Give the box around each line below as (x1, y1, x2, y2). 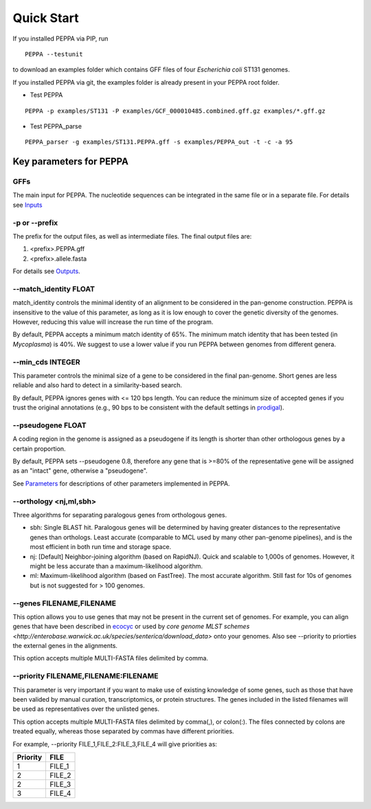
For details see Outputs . (12, 267, 80, 275)
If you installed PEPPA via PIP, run (12, 34, 109, 43)
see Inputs (12, 200, 43, 209)
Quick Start (12, 10, 79, 25)
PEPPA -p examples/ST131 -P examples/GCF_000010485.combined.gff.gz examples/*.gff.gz (25, 107, 326, 115)
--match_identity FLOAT (12, 284, 95, 294)
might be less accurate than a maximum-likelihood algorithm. (30, 561, 203, 570)
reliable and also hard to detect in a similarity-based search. (12, 381, 182, 389)
